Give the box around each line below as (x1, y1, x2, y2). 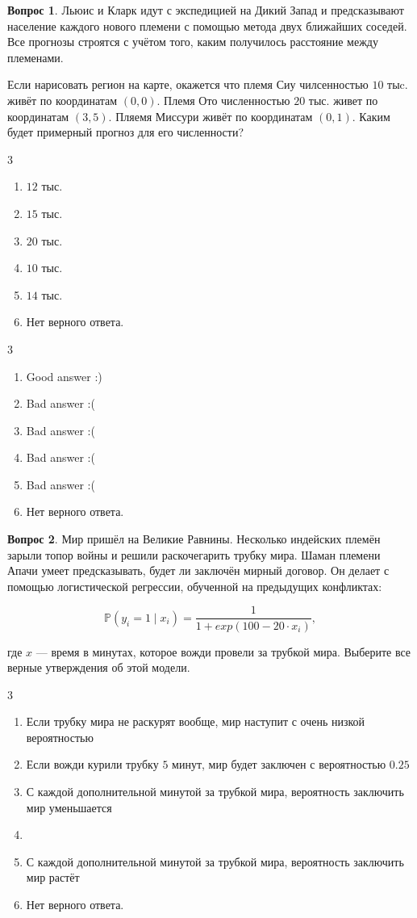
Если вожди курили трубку (26, 756, 159, 773)
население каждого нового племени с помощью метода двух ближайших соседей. (7, 17, 407, 34)
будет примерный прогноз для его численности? (7, 124, 244, 140)
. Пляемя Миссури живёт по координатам (108, 107, 313, 124)
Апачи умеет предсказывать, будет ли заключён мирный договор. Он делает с (7, 562, 390, 579)
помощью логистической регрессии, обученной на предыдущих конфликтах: (7, 577, 382, 594)
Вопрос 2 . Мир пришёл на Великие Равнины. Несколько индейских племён (7, 530, 381, 547)
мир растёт (26, 869, 80, 886)
